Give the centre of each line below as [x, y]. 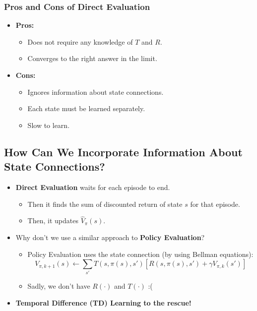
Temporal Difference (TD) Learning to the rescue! [103, 303]
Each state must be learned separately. [86, 108]
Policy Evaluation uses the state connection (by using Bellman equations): [140, 254]
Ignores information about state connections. [96, 92]
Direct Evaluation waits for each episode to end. [93, 187]
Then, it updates [53, 220]
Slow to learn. [49, 125]
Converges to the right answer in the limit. [92, 58]
